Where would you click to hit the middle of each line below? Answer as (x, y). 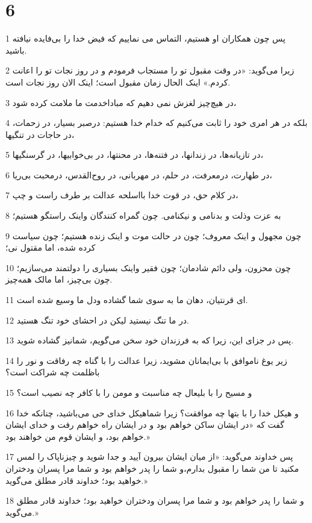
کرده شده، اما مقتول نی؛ (51, 247)
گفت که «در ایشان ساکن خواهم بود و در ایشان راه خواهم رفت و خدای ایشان (145, 424)
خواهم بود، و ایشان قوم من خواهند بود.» (78, 436)
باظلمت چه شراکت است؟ (53, 372)
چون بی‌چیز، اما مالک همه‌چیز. (59, 279)
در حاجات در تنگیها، (40, 134)
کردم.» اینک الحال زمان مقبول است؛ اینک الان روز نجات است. (118, 82)
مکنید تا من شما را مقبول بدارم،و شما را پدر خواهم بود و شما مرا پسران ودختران (152, 468)
